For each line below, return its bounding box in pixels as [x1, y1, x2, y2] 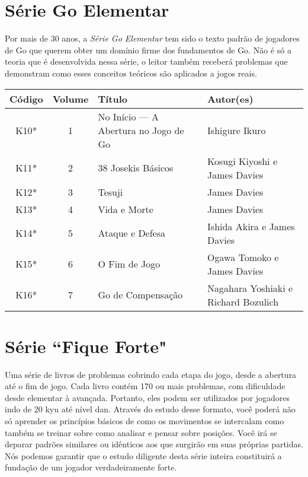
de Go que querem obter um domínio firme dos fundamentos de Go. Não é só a [5, 43, 291, 56]
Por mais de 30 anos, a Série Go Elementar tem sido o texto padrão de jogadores [5, 32, 300, 44]
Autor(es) [207, 91, 254, 106]
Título [98, 91, 127, 106]
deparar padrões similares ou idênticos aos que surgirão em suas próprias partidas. [5, 438, 303, 450]
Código [9, 91, 43, 106]
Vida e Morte [98, 202, 153, 216]
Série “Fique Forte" [5, 333, 167, 358]
